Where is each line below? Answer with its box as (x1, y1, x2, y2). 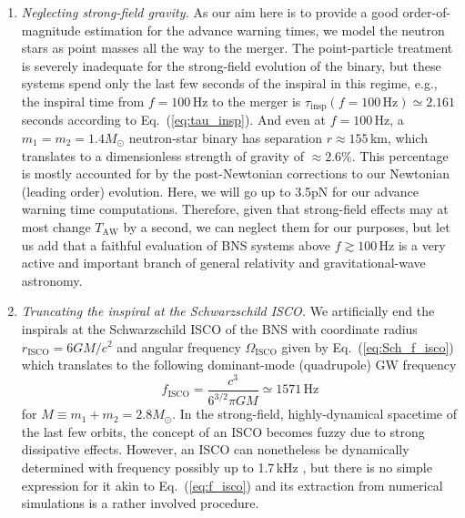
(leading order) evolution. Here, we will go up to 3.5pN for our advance (21, 181, 419, 200)
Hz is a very (379, 235, 446, 254)
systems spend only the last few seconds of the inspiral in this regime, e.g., (21, 74, 438, 93)
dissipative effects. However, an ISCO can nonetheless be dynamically (21, 440, 409, 459)
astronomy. (21, 270, 83, 289)
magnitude (21, 20, 81, 39)
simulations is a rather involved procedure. (21, 493, 259, 513)
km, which (369, 128, 428, 147)
